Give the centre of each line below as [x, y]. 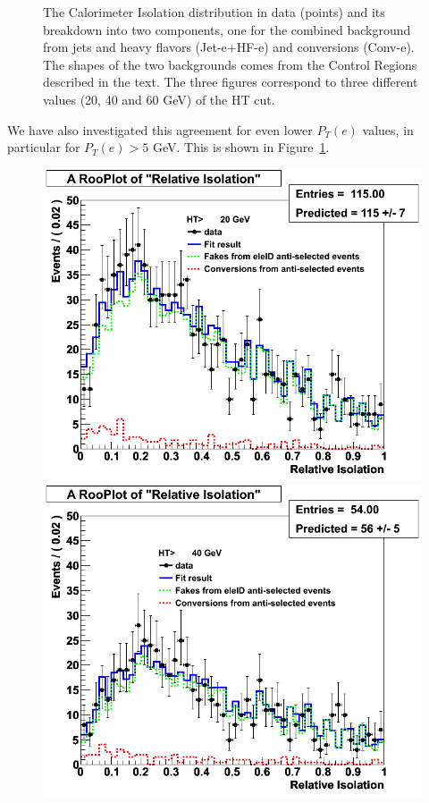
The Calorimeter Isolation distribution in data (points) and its [214, 12]
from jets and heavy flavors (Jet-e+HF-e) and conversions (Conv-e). [229, 47]
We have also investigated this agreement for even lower [160, 129]
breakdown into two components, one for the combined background [227, 29]
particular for [44, 147]
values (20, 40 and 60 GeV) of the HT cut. [159, 99]
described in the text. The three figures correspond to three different [231, 82]
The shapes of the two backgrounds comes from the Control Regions [230, 64]
